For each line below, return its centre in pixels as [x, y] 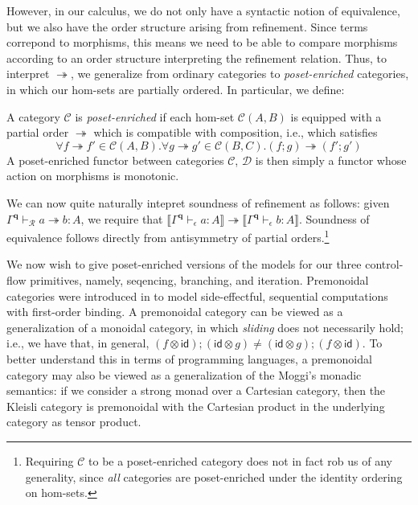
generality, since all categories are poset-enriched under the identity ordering [214, 476]
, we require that [122, 218]
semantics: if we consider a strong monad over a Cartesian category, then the [196, 390]
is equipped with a [336, 116]
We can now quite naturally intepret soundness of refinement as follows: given [198, 202]
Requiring [49, 460]
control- [384, 264]
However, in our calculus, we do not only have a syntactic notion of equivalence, [203, 10]
